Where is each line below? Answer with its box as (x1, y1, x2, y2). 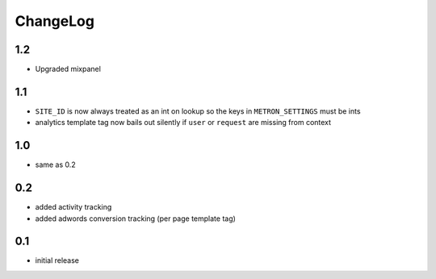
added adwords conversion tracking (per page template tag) (35, 214, 236, 223)
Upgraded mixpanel (35, 65, 101, 74)
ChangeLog (15, 12, 94, 30)
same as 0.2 (35, 160, 76, 169)
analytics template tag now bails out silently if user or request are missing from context (35, 118, 331, 127)
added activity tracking (35, 202, 112, 212)
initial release (35, 256, 80, 265)
